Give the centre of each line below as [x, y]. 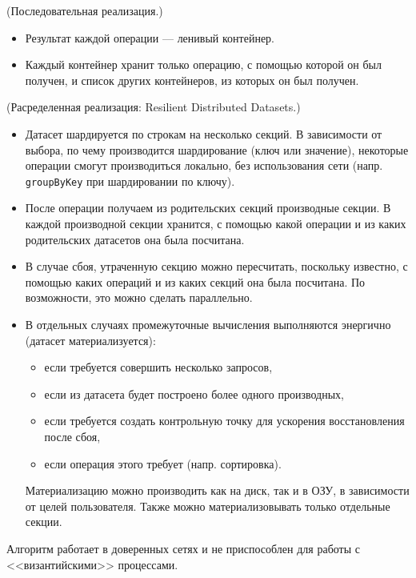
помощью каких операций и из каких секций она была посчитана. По [195, 281]
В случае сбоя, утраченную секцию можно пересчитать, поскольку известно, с [216, 266]
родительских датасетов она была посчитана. [135, 239]
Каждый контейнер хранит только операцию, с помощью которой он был [203, 64]
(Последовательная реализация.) [85, 10]
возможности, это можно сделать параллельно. [139, 297]
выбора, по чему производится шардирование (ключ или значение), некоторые [217, 149]
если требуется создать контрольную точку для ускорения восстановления [224, 421]
